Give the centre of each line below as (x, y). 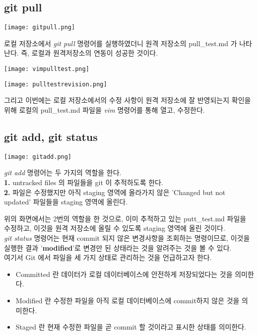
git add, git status (51, 136)
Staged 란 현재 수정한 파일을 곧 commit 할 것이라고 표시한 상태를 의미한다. (131, 327)
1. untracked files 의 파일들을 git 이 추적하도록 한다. (84, 182)
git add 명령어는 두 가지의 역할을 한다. (63, 172)
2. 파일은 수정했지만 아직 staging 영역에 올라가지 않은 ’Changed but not (115, 192)
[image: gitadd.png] (38, 157)
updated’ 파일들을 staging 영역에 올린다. (66, 202)
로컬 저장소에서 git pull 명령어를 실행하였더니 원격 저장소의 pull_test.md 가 (121, 43)
